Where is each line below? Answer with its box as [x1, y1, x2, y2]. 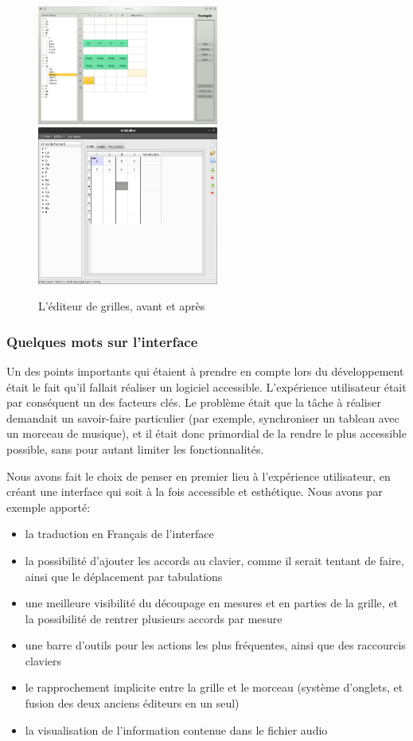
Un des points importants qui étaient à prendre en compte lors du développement [6, 362, 404, 379]
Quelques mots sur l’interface [6, 331, 198, 351]
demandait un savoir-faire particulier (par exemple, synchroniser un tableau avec [6, 409, 399, 426]
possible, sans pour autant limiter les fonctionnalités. [6, 440, 264, 457]
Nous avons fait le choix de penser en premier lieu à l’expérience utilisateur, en [6, 467, 391, 484]
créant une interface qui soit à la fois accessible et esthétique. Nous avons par [6, 483, 383, 500]
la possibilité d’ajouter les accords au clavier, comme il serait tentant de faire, [25, 552, 404, 568]
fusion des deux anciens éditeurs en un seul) [25, 695, 240, 712]
